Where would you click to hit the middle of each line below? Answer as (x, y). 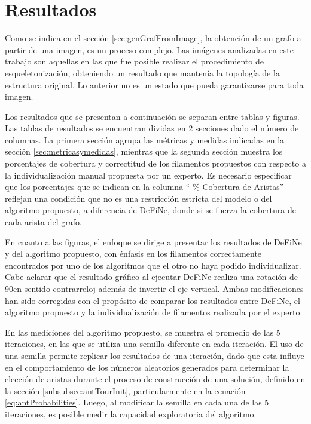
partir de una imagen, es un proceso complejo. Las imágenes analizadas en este (149, 49)
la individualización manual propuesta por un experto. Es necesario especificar (148, 175)
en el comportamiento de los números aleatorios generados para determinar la (147, 367)
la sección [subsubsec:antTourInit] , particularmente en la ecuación (125, 390)
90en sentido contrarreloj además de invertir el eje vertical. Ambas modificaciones (154, 288)
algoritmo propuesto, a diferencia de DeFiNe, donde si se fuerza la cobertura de (150, 210)
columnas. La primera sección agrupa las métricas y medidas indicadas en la (145, 139)
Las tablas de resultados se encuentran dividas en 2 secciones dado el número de (152, 128)
